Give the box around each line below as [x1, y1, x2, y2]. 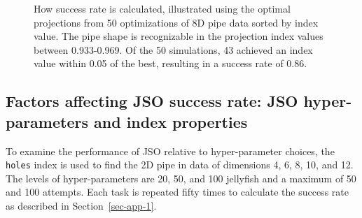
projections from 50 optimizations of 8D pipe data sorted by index [34, 15, 319, 29]
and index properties [94, 110, 248, 132]
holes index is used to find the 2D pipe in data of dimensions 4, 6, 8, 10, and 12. [6, 157, 354, 172]
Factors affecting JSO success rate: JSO [6, 90, 298, 112]
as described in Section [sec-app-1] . [6, 198, 157, 212]
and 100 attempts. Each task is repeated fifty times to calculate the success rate [6, 184, 349, 199]
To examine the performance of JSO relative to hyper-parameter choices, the [6, 143, 335, 158]
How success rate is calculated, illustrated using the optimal [34, 1, 291, 15]
